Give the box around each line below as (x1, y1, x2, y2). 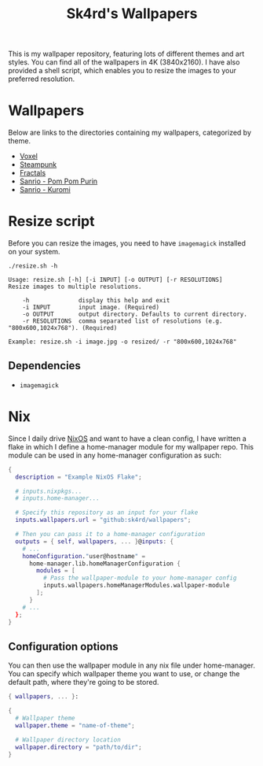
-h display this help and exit (22, 297, 170, 305)
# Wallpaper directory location (15, 735, 122, 744)
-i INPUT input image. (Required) (22, 304, 159, 312)
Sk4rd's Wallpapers (66, 5, 198, 23)
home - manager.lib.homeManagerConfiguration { (28, 560, 181, 568)
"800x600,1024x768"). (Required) (8, 324, 118, 332)
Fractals (19, 168, 46, 178)
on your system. (8, 247, 60, 257)
